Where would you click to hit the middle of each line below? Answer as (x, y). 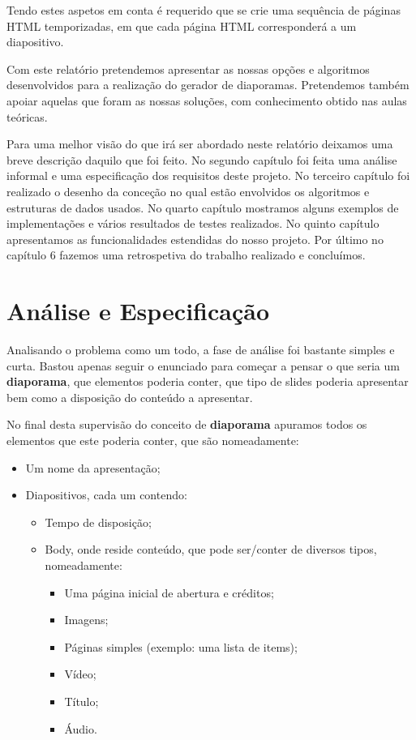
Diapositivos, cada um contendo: (106, 495)
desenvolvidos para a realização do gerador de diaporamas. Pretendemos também (208, 85)
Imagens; (86, 620)
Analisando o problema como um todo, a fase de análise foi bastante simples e (201, 350)
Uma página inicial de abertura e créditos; (169, 592)
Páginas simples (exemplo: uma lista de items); (181, 646)
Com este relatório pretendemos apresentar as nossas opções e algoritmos (188, 68)
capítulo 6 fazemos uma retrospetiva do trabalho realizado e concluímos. (186, 255)
